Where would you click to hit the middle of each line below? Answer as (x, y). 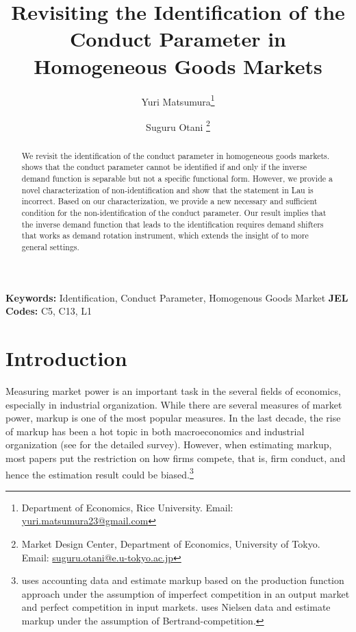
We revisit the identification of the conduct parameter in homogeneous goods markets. (176, 155)
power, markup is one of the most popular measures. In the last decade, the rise (173, 418)
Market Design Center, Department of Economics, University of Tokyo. (171, 544)
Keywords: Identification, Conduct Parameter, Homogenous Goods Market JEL (177, 297)
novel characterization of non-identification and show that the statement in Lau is (167, 190)
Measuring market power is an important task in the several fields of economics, (173, 391)
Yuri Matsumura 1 (178, 100)
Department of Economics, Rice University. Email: (127, 507)
